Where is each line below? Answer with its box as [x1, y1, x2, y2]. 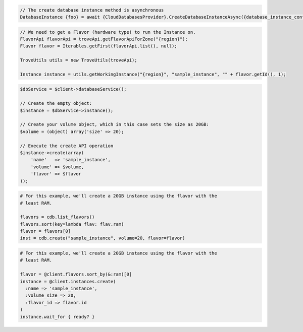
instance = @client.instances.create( [20, 279, 116, 284]
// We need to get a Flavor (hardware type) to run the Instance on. [20, 29, 196, 35]
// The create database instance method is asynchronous [20, 7, 164, 13]
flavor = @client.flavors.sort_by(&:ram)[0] [20, 272, 132, 277]
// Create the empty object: [20, 101, 92, 106]
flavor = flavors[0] [20, 228, 71, 234]
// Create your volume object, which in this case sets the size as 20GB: [20, 121, 210, 127]
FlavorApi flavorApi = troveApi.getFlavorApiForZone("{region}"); [20, 36, 188, 42]
